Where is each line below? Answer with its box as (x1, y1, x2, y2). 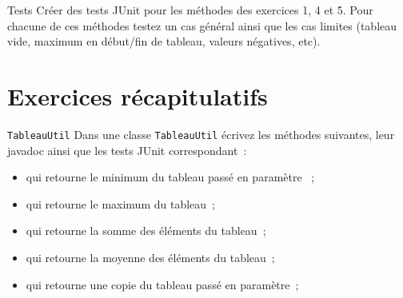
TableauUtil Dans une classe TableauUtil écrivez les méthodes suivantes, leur (7, 125, 395, 142)
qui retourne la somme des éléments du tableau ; (26, 222, 266, 239)
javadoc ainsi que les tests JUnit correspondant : (7, 141, 247, 158)
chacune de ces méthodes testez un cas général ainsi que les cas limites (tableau (7, 17, 397, 34)
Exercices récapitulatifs (7, 79, 268, 112)
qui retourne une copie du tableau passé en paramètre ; (26, 276, 299, 292)
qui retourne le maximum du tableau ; (26, 195, 215, 212)
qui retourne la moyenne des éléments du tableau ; (26, 248, 275, 265)
